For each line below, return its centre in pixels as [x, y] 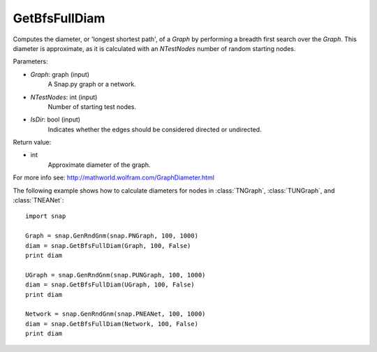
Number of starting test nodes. [92, 107]
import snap [46, 216]
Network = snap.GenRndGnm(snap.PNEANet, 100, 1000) [116, 314]
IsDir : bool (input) [55, 119]
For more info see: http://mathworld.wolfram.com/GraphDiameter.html [113, 177]
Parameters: [30, 61]
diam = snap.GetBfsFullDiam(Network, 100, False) [112, 324]
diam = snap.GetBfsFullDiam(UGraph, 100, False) [110, 285]
